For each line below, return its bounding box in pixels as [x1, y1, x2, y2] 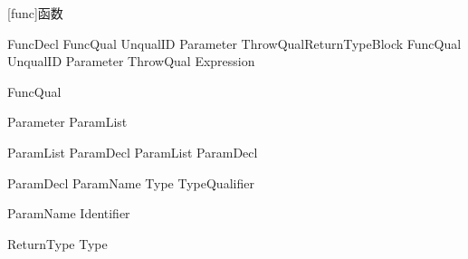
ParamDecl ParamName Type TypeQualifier [7, 173, 254, 192]
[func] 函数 [7, 4, 63, 22]
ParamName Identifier [7, 204, 130, 223]
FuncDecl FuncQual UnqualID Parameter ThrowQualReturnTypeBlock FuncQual [7, 34, 462, 53]
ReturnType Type [7, 234, 108, 253]
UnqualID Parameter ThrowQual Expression [7, 52, 255, 71]
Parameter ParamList [7, 112, 128, 131]
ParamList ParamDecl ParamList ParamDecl [7, 142, 258, 161]
